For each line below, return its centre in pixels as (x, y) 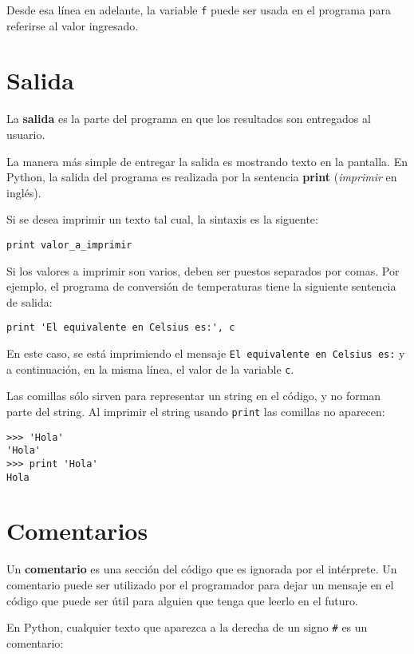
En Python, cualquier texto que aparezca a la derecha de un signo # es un (187, 627)
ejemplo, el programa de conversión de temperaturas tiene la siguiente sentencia (201, 286)
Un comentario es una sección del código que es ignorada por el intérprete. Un (202, 569)
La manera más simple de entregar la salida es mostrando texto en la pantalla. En (207, 161)
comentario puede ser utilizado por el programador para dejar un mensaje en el (200, 584)
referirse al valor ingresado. (73, 25)
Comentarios (77, 531)
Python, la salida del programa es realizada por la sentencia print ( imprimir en (202, 177)
